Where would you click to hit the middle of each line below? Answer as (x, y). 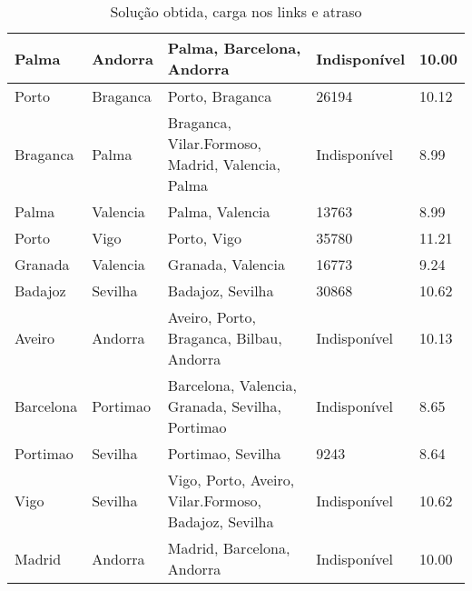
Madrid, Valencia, (224, 164)
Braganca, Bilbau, (225, 338)
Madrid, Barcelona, (229, 548)
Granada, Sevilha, (224, 406)
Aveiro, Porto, (212, 317)
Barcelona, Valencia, (232, 385)
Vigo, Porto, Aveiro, (231, 480)
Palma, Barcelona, (234, 48)
